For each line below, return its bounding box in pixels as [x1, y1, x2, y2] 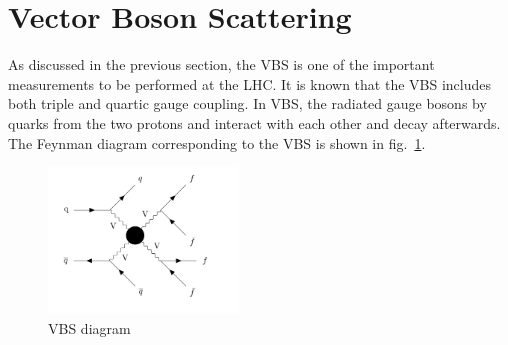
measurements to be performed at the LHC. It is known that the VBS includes [8, 73, 491, 94]
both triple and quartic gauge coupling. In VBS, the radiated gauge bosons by [8, 93, 487, 114]
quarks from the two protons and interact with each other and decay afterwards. [8, 112, 501, 133]
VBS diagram [48, 318, 131, 339]
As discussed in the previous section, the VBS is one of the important [8, 54, 435, 75]
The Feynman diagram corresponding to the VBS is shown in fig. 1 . [8, 132, 426, 153]
